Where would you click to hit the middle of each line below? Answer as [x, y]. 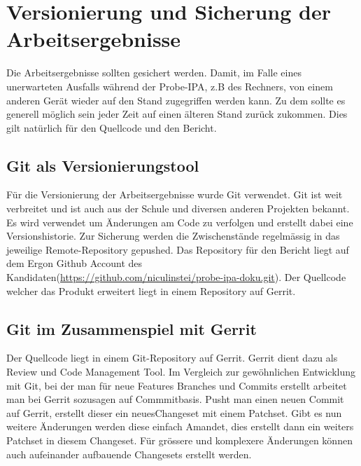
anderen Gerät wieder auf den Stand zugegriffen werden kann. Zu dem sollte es [176, 100]
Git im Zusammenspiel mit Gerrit [132, 328]
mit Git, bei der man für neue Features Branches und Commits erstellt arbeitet [177, 385]
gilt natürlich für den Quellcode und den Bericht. [112, 127]
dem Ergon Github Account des [75, 263]
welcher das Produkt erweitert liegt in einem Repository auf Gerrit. [151, 290]
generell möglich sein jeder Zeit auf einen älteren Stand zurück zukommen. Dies [177, 114]
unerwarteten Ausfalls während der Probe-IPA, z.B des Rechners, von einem [170, 86]
